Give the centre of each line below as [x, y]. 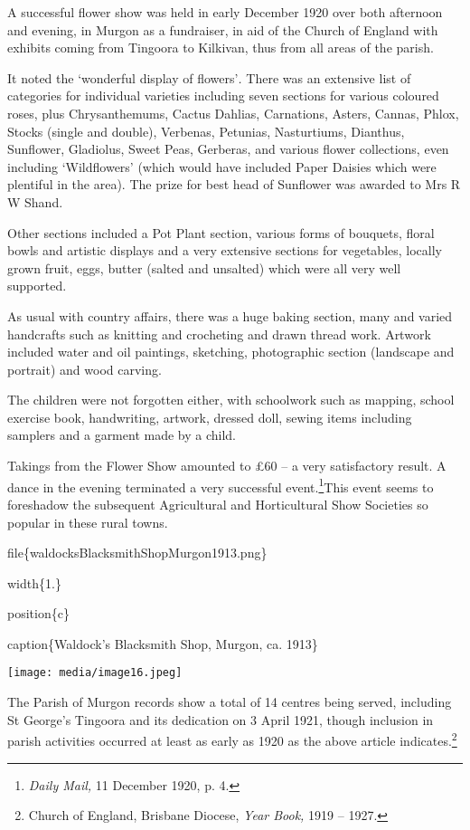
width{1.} [34, 582]
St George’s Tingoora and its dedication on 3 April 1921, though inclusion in [221, 719]
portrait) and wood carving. [85, 369]
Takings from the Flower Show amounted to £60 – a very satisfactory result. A [227, 466]
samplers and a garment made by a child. [122, 435]
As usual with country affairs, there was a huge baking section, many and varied [230, 315]
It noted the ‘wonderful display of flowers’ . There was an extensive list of [209, 77]
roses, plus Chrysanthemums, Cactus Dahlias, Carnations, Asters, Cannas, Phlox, [233, 113]
